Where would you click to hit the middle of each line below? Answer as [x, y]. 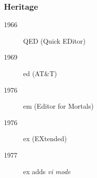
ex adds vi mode [47, 171]
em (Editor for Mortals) [58, 106]
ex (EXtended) [45, 138]
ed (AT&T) [40, 73]
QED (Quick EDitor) [55, 40]
